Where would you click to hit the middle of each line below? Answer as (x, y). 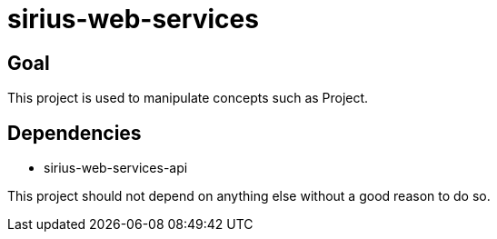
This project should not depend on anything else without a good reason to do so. (249, 196)
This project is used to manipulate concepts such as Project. (188, 98)
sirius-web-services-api (116, 168)
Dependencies (75, 133)
